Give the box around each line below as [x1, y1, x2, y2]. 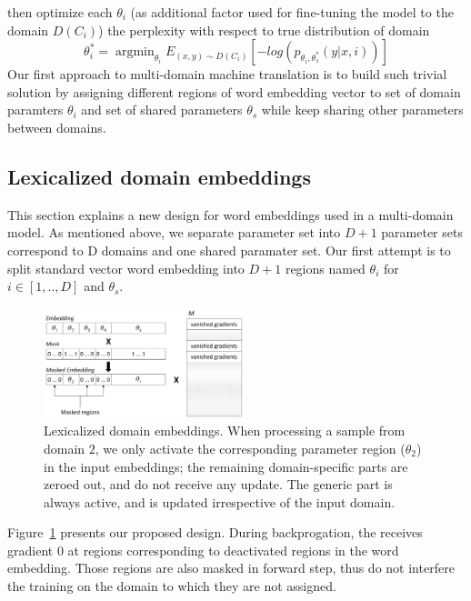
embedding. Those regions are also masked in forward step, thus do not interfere [7, 558, 455, 577]
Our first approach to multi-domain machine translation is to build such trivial [7, 65, 447, 84]
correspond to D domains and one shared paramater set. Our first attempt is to [7, 240, 451, 259]
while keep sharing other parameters [261, 100, 464, 119]
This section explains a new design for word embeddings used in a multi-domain [7, 205, 454, 224]
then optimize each [7, 3, 113, 21]
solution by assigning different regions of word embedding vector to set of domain [7, 82, 461, 101]
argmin [115, 45, 155, 59]
